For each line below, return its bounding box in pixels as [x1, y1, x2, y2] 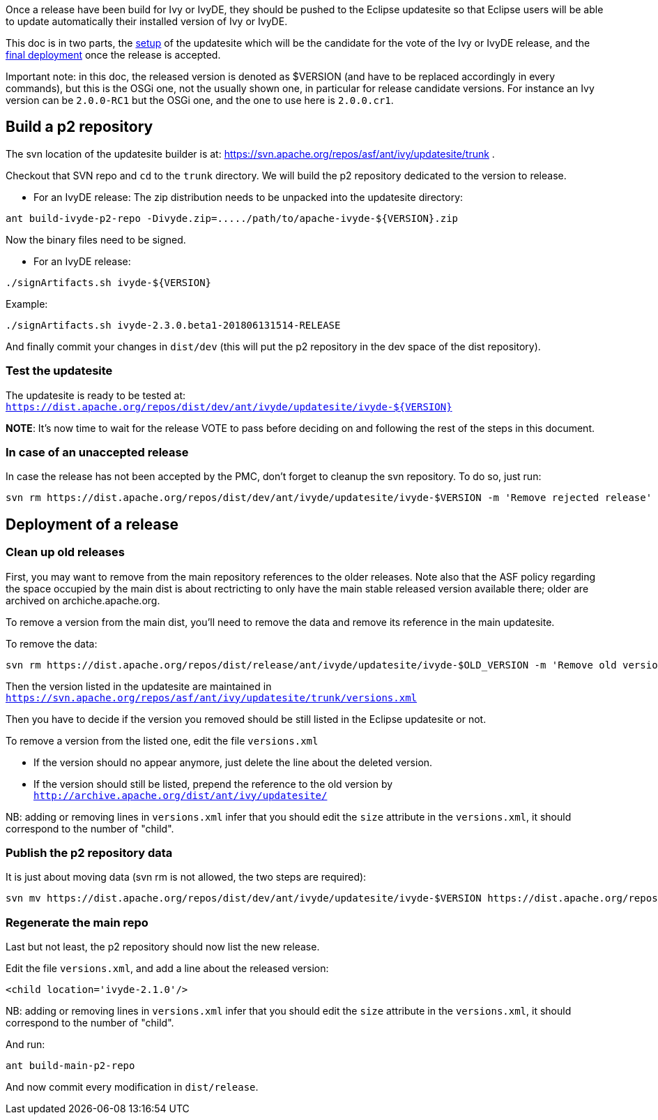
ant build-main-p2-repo [6, 1060, 135, 1072]
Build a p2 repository [6, 118, 153, 136]
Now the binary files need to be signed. [6, 233, 186, 246]
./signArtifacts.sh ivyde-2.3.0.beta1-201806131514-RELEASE [6, 319, 341, 331]
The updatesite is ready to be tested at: [6, 389, 186, 401]
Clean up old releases [6, 545, 125, 560]
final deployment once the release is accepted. [6, 49, 221, 61]
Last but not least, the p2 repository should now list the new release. [6, 941, 320, 953]
